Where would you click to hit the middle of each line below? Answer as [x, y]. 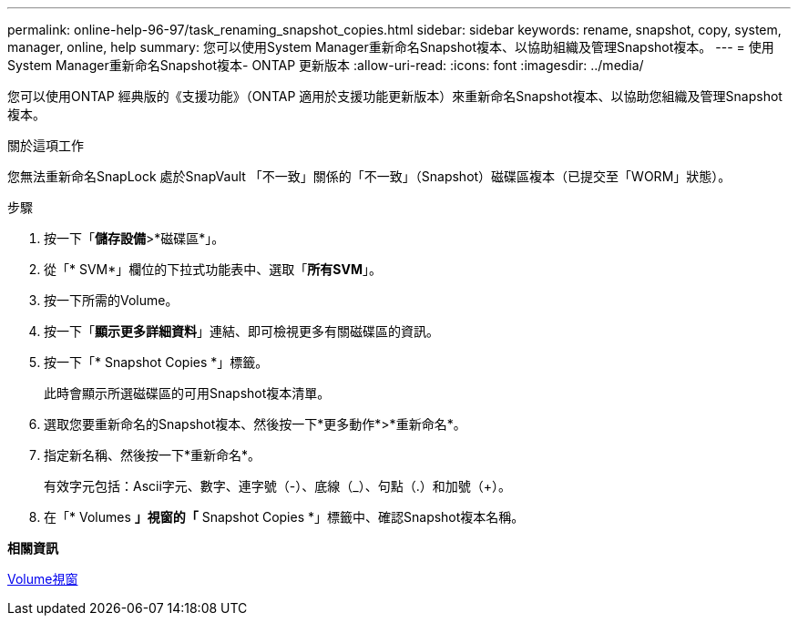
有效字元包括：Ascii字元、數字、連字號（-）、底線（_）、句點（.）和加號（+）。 [277, 486]
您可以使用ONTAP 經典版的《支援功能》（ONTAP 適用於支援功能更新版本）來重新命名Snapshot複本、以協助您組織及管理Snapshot [395, 96]
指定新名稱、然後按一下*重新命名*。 [153, 455]
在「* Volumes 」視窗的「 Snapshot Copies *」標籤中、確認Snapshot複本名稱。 [284, 517]
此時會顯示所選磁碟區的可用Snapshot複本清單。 [187, 393]
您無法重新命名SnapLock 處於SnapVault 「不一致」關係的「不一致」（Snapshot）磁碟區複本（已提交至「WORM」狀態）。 [369, 176]
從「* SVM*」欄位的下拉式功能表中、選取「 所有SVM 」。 [213, 269]
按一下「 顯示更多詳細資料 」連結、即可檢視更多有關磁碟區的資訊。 [241, 331]
